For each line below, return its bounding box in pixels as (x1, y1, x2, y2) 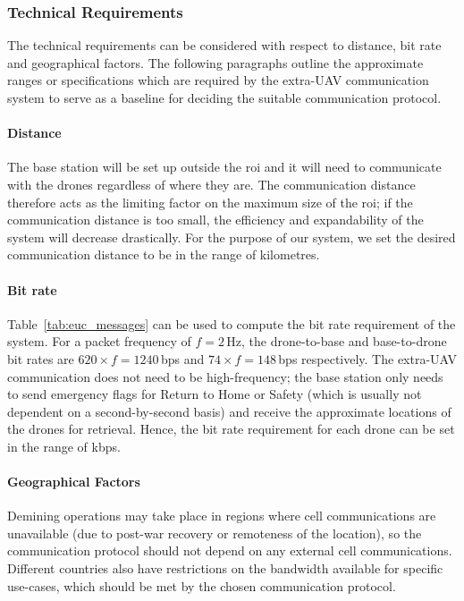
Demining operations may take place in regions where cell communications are (7, 506, 436, 525)
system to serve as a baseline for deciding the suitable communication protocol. (7, 89, 442, 106)
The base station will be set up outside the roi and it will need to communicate (7, 157, 442, 176)
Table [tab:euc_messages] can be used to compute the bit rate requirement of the (7, 314, 456, 333)
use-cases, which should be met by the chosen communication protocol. (7, 576, 396, 595)
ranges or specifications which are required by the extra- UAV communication (7, 71, 429, 89)
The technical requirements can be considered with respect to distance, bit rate (7, 36, 442, 55)
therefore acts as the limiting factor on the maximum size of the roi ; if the (7, 192, 413, 211)
